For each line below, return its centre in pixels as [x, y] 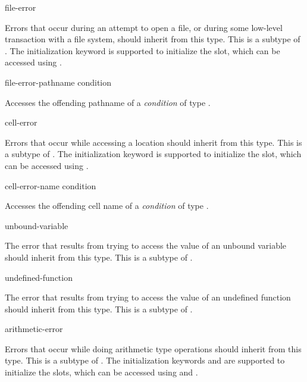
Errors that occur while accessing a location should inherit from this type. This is [153, 142]
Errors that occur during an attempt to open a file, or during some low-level [144, 27]
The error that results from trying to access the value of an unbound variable [146, 245]
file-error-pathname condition [58, 82]
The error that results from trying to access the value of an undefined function [148, 297]
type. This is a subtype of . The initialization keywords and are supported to [145, 360]
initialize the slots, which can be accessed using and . [101, 372]
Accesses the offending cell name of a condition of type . [107, 206]
